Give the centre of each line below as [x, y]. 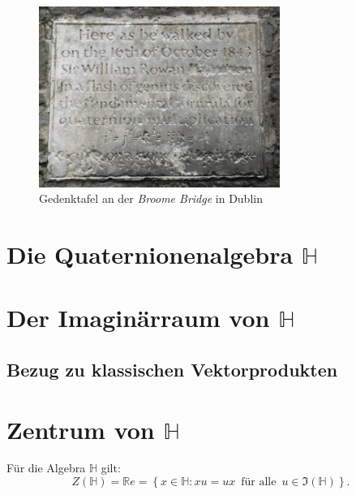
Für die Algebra [46, 468]
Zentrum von [81, 429]
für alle [259, 482]
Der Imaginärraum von [138, 318]
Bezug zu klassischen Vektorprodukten [172, 369]
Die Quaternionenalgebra [150, 254]
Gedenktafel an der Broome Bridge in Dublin [151, 198]
